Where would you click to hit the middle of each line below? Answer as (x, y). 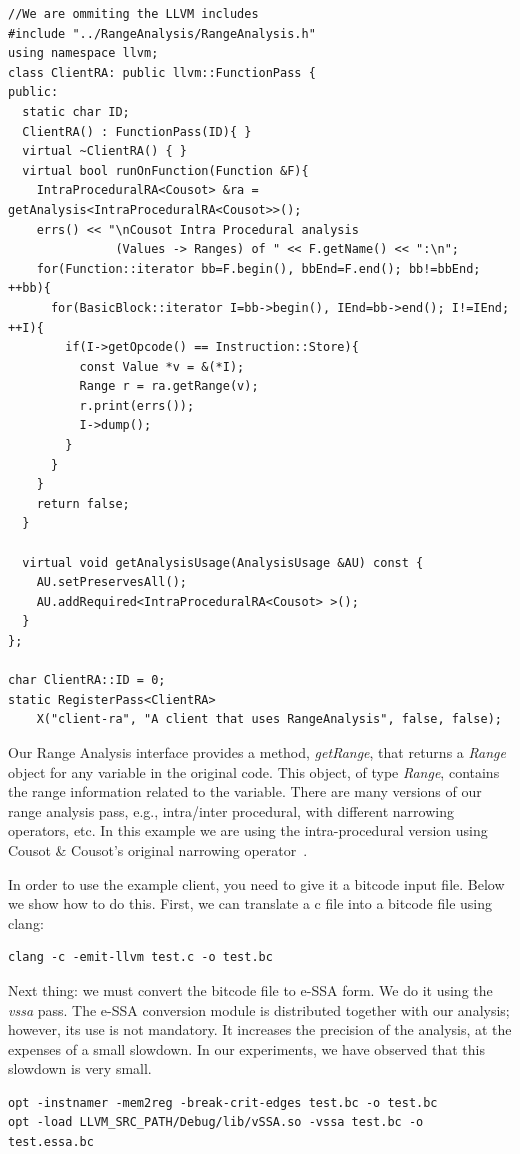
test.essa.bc (51, 1142)
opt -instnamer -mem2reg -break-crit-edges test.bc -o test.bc (223, 1102)
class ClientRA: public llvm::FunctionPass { (162, 72)
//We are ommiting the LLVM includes (133, 14)
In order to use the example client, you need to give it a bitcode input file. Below (256, 883)
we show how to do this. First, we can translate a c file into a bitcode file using (250, 903)
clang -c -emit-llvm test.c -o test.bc (140, 957)
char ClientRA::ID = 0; (87, 680)
